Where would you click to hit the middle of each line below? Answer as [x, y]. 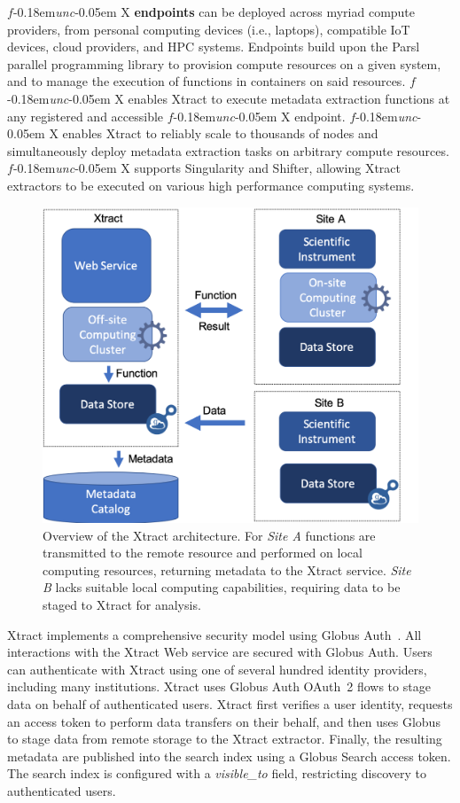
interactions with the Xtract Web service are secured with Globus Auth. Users [220, 652]
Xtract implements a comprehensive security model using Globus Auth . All [214, 634]
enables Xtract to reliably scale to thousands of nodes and [220, 133]
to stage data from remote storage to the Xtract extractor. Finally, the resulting [225, 739]
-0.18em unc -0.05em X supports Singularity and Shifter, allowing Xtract [207, 168]
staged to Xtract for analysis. [122, 604]
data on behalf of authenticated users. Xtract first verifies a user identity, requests [230, 703]
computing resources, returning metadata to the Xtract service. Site [227, 569]
